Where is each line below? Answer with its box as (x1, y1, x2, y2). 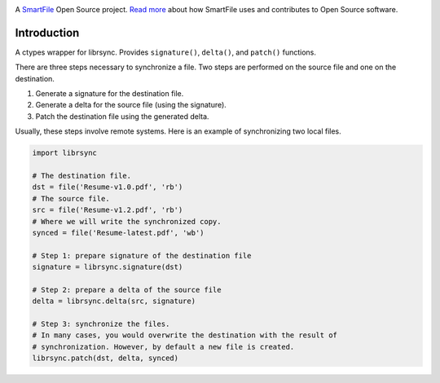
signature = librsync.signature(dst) (32, 262, 183, 272)
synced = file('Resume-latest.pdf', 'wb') (32, 228, 205, 237)
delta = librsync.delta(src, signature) (32, 297, 196, 306)
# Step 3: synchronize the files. (32, 319, 170, 329)
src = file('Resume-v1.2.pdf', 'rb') (32, 205, 183, 215)
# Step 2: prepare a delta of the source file (32, 285, 222, 294)
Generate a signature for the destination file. (35, 89, 184, 99)
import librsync (32, 148, 98, 158)
